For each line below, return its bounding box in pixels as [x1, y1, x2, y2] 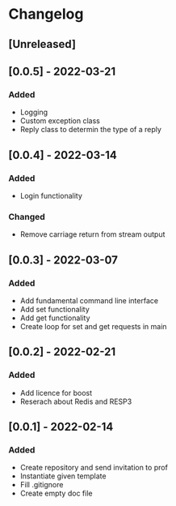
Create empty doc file [19, 488, 93, 499]
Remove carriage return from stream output [19, 229, 166, 239]
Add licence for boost [19, 388, 93, 397]
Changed [8, 211, 46, 222]
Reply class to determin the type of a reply [19, 125, 161, 135]
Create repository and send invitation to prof [19, 463, 168, 473]
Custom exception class [19, 116, 101, 126]
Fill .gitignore [19, 480, 64, 490]
